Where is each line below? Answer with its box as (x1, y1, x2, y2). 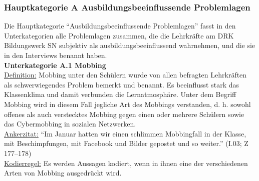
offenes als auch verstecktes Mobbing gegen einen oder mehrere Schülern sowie (4, 108, 244, 119)
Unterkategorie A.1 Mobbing (4, 59, 106, 70)
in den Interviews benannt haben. (4, 50, 107, 60)
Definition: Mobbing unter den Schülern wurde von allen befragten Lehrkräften (4, 69, 247, 80)
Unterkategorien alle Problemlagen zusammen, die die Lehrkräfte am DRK (4, 30, 234, 40)
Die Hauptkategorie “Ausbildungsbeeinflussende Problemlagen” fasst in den (4, 20, 236, 31)
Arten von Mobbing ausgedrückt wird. (4, 167, 122, 178)
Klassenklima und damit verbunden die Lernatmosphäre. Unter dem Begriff (4, 89, 236, 99)
